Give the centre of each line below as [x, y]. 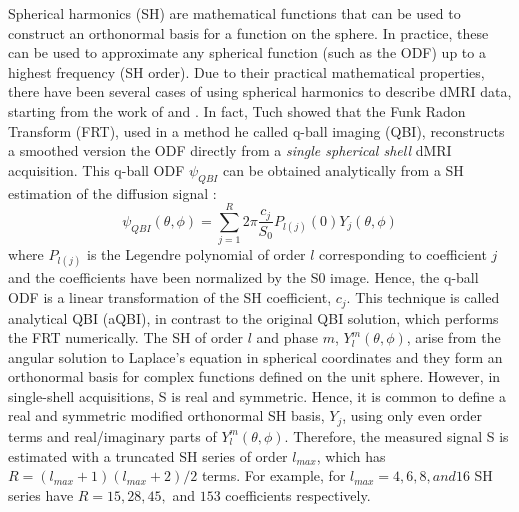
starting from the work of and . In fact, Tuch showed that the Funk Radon [237, 110]
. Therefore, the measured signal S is [396, 435]
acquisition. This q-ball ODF [96, 169]
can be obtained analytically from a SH [343, 169]
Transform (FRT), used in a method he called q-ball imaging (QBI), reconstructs [256, 130]
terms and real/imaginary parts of [112, 435]
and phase [287, 337]
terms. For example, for [273, 475]
